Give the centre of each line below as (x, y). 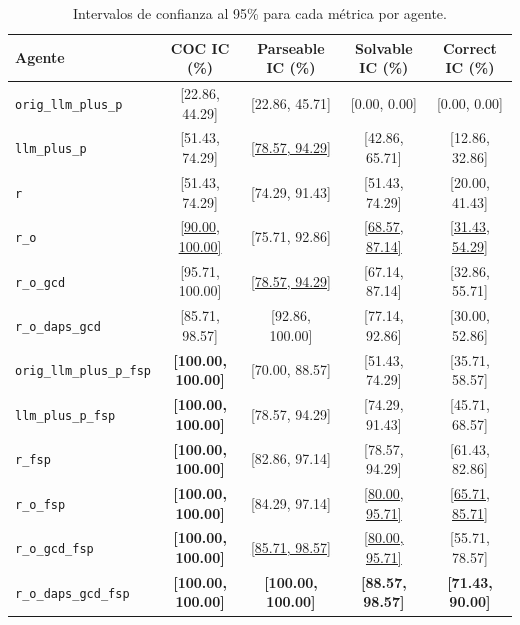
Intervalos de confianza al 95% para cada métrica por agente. (260, 13)
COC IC (200, 47)
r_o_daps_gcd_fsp (72, 593)
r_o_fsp (40, 504)
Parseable (291, 47)
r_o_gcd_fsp (54, 549)
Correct (470, 47)
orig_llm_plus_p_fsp (83, 371)
